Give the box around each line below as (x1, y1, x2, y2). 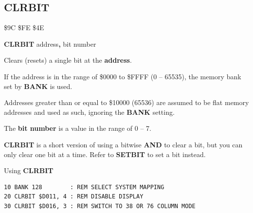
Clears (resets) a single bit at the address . (4, 55, 132, 65)
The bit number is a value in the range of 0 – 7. (4, 123, 151, 133)
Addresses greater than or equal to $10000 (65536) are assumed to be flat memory (4, 97, 249, 107)
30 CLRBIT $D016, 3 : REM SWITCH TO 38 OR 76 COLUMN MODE (4, 202, 196, 210)
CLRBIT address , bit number (4, 38, 96, 49)
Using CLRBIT (4, 165, 54, 176)
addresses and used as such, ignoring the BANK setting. (4, 106, 175, 117)
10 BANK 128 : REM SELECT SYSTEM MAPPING (4, 183, 164, 191)
